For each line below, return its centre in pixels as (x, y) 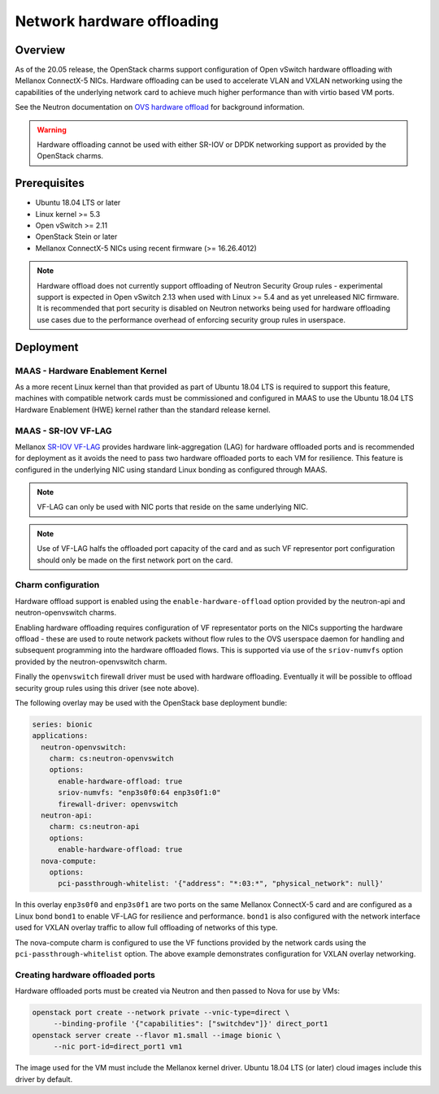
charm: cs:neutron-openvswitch (111, 759)
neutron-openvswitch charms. (66, 613)
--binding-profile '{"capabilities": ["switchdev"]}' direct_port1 (191, 1024)
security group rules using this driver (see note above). (107, 688)
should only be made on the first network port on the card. (135, 560)
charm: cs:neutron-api (94, 827)
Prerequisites (50, 183)
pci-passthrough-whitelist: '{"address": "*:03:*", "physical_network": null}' (221, 883)
